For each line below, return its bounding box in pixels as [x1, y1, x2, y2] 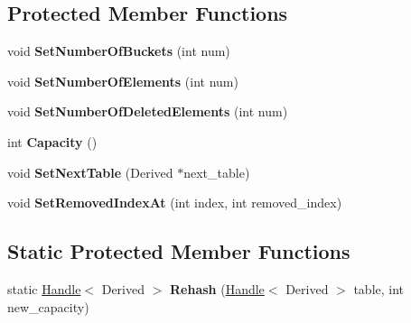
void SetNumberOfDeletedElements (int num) [7, 102, 288, 121]
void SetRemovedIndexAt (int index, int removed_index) [7, 193, 342, 212]
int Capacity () [7, 132, 98, 151]
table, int [353, 279, 405, 298]
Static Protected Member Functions [7, 237, 350, 265]
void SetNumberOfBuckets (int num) [7, 42, 230, 60]
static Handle [7, 279, 81, 298]
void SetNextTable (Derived [7, 162, 173, 181]
